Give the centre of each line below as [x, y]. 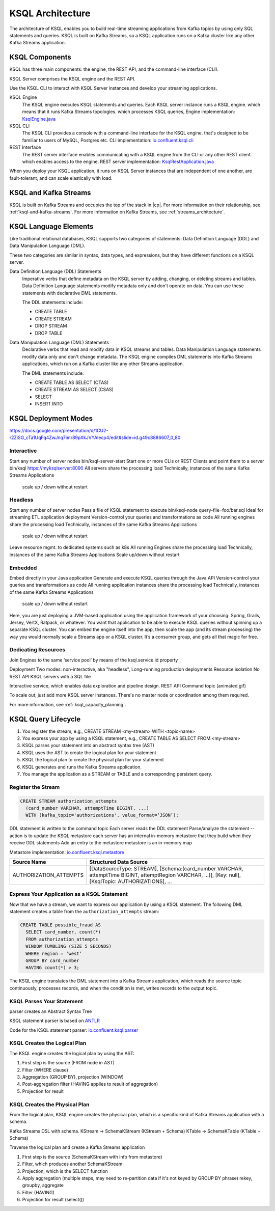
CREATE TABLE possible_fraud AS [61, 925]
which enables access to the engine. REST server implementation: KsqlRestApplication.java [118, 161]
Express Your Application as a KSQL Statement [69, 894]
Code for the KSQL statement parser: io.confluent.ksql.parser [74, 1030]
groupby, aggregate [43, 1185]
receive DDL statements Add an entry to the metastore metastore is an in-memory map [101, 843]
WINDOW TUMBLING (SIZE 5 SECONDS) [69, 946]
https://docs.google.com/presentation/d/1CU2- [59, 431]
